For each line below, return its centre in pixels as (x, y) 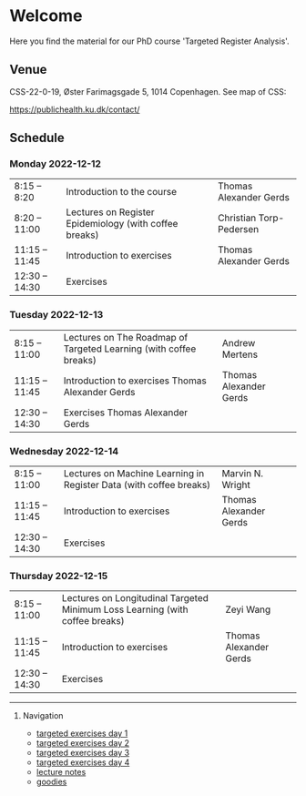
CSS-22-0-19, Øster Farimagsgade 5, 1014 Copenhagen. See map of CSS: (148, 91)
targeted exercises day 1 (82, 733)
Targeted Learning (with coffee (130, 349)
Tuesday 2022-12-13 (56, 315)
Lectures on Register (110, 212)
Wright (236, 485)
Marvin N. (243, 474)
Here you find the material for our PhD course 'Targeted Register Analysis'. (149, 41)
